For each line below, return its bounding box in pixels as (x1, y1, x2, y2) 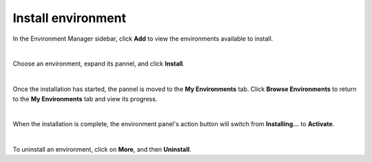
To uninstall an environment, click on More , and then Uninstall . (12, 145, 192, 154)
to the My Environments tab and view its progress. (12, 94, 158, 103)
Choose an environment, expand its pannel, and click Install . (12, 59, 185, 68)
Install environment (12, 10, 127, 26)
